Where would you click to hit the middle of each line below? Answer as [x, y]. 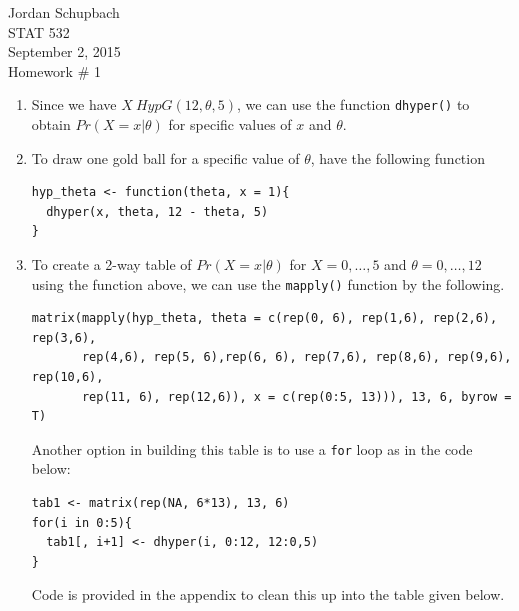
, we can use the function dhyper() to [353, 104]
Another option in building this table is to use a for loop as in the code [252, 448]
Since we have [74, 104]
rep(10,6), [67, 377]
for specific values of [230, 124]
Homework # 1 [54, 70]
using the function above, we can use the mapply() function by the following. [268, 283]
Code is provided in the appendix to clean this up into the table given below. [268, 594]
